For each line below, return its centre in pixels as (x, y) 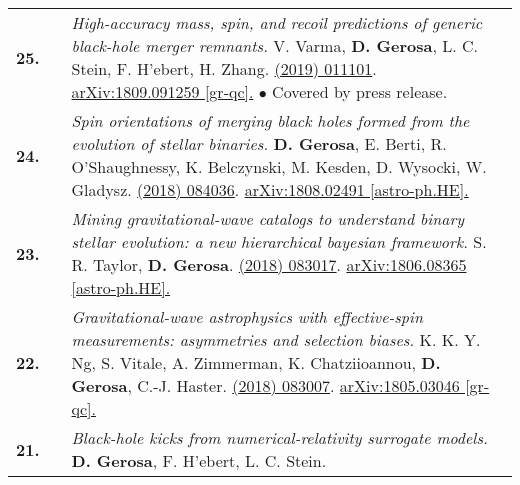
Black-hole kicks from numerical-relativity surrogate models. (279, 437)
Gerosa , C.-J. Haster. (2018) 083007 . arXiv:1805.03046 (265, 385)
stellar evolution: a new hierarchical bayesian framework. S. (279, 241)
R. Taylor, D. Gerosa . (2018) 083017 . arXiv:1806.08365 (269, 264)
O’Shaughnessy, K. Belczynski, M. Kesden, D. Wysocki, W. (279, 166)
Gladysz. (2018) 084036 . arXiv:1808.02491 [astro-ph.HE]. (270, 189)
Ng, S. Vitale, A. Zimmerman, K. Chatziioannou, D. (256, 362)
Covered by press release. (360, 91)
